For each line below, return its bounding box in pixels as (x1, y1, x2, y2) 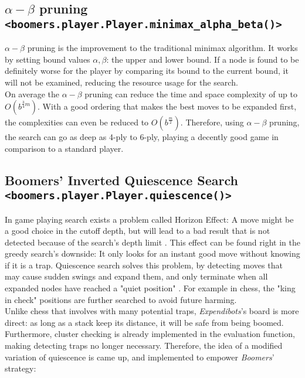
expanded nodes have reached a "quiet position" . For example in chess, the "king (5, 282, 296, 294)
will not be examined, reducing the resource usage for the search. (5, 76, 238, 88)
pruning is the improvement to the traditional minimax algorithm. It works (27, 42, 298, 54)
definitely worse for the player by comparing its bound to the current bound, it (5, 64, 289, 77)
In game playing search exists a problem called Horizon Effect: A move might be (5, 213, 294, 225)
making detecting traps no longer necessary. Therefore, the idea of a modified (5, 339, 283, 352)
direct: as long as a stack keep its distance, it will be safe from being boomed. (5, 316, 284, 328)
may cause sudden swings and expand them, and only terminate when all (5, 270, 268, 282)
